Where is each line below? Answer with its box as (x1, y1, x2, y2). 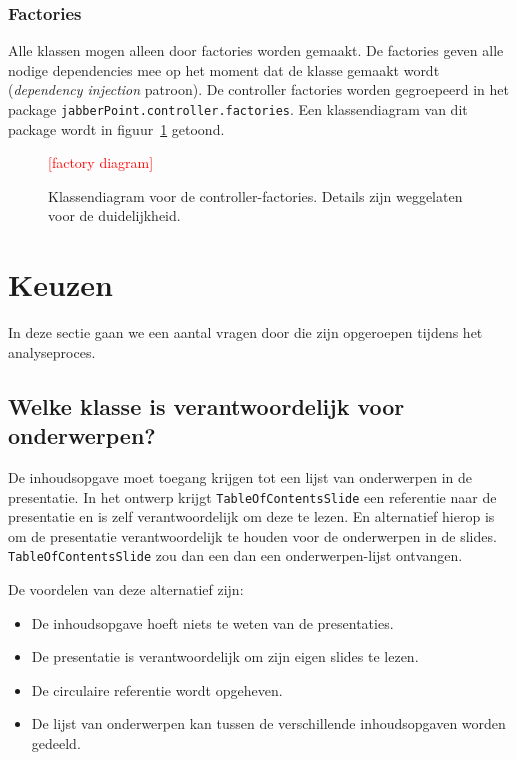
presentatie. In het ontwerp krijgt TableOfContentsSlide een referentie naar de (8, 486, 497, 507)
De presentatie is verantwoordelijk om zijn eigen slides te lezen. (31, 646, 419, 667)
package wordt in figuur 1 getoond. (8, 118, 225, 139)
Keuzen (8, 264, 113, 305)
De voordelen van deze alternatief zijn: (8, 579, 244, 600)
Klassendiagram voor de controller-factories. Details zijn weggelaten (48, 185, 463, 206)
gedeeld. (31, 733, 81, 753)
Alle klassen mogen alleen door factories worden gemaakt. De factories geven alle (8, 40, 504, 61)
